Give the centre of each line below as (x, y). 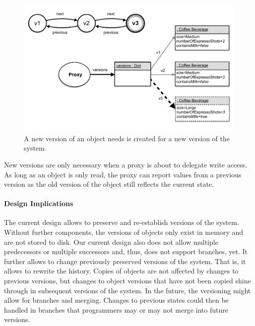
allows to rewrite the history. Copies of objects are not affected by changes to (121, 271)
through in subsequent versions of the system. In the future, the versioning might (127, 290)
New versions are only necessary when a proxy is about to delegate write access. (126, 164)
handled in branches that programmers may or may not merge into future (116, 309)
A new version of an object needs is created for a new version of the (127, 138)
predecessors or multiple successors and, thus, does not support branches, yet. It (126, 251)
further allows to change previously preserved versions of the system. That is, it (125, 261)
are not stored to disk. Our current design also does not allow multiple (111, 242)
